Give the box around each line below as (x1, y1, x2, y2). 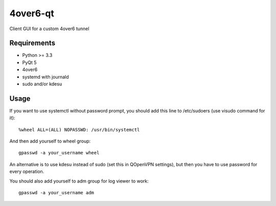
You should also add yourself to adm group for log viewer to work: (9, 178, 149, 184)
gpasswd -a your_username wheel (18, 150, 100, 156)
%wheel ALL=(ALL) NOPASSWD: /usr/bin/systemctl (18, 127, 140, 132)
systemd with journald (22, 74, 69, 80)
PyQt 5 (22, 59, 37, 65)
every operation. (9, 169, 44, 175)
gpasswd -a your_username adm (18, 190, 95, 196)
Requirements (9, 39, 56, 48)
